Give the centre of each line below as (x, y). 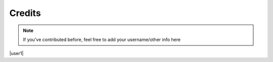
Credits (25, 13)
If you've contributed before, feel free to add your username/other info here (102, 39)
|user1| (16, 53)
